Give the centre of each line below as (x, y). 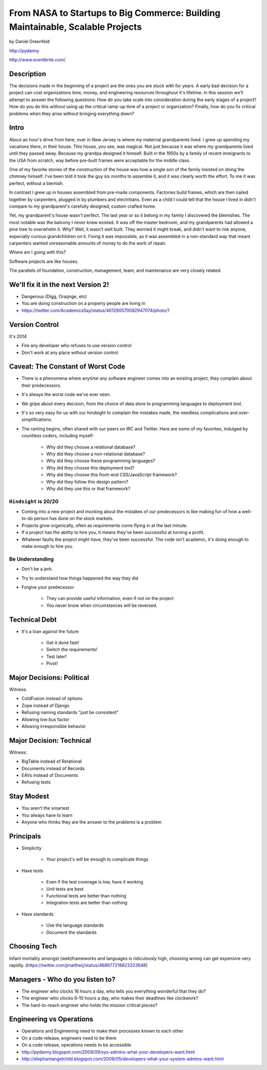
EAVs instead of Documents (50, 775)
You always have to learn (47, 815)
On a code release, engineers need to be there (69, 1038)
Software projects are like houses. (44, 261)
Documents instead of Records (53, 768)
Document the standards (71, 932)
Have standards (38, 914)
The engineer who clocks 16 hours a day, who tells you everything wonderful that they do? (114, 991)
